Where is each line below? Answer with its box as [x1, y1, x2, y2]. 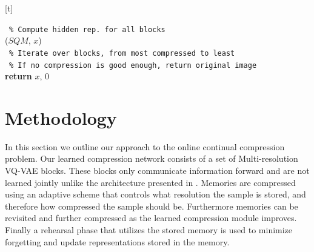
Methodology [5, 105, 117, 130]
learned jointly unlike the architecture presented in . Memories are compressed [5, 176, 296, 188]
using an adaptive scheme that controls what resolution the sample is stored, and [5, 188, 306, 201]
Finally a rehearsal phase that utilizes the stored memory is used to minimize [5, 224, 293, 236]
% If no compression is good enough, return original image [9, 61, 257, 70]
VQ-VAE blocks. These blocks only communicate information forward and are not [5, 164, 310, 177]
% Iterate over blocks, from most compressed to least [9, 48, 235, 58]
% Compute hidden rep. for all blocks [9, 25, 165, 34]
